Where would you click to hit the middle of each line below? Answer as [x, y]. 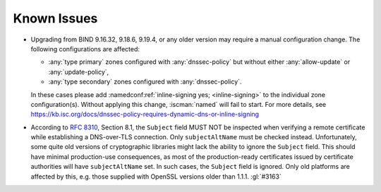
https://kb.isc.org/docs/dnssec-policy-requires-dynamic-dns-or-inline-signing [145, 114]
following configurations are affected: [85, 49]
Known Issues [55, 18]
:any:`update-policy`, [79, 72]
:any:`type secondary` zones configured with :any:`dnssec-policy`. [145, 82]
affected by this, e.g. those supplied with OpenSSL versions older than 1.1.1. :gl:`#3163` [156, 177]
